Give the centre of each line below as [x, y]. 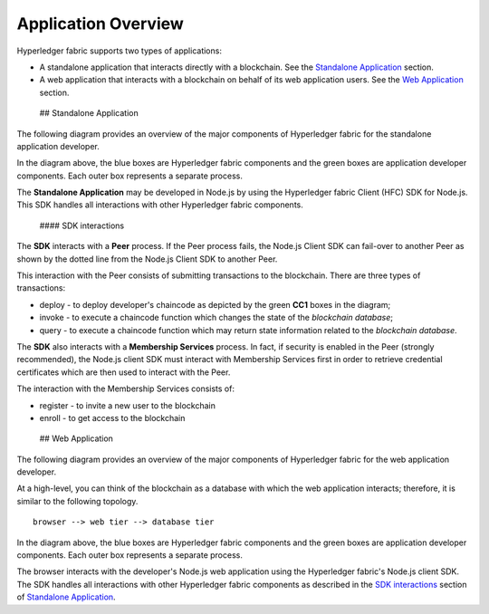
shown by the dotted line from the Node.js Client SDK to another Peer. [147, 259]
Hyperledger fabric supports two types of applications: [119, 51]
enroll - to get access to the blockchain [112, 417]
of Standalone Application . [67, 597]
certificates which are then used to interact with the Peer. [124, 372]
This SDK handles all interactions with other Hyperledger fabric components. [160, 205]
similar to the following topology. [77, 501]
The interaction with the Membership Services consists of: [126, 389]
